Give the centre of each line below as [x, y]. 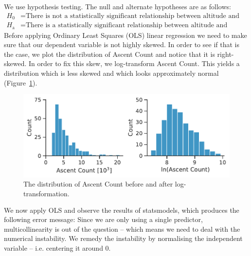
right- [225, 54]
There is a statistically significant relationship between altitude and [127, 26]
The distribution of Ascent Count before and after [98, 184]
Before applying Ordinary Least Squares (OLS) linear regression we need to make [125, 35]
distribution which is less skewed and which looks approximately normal [111, 73]
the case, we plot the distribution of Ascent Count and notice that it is [109, 54]
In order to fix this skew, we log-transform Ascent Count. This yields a [134, 63]
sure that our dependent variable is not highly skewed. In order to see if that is [122, 44]
